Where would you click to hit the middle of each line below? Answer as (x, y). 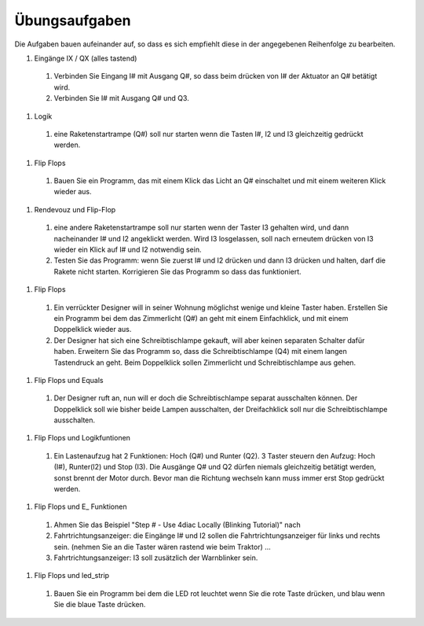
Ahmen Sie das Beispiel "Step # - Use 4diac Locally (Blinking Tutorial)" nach (177, 525)
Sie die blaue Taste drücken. (100, 605)
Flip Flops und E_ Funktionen (80, 506)
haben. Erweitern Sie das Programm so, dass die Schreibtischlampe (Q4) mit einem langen (200, 352)
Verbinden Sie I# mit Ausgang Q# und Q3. (122, 98)
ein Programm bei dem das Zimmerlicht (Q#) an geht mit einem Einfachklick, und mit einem (201, 318)
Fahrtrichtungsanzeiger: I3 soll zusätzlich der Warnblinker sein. (156, 558)
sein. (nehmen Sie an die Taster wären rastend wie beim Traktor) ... (162, 547)
